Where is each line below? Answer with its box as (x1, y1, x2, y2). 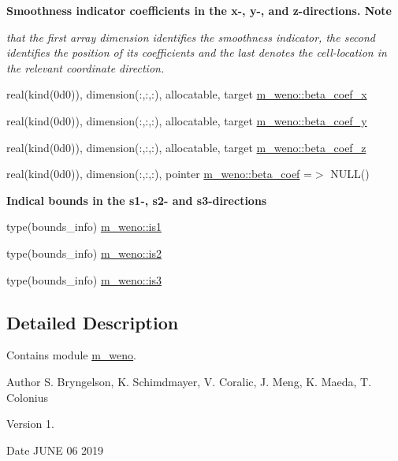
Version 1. (6, 415, 54, 432)
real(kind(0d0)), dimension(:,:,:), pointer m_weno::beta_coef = (6, 165, 312, 182)
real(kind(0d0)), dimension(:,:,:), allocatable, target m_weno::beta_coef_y (6, 112, 367, 128)
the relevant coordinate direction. (6, 59, 165, 76)
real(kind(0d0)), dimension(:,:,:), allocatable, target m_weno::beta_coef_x (6, 86, 367, 102)
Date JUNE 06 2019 (6, 441, 104, 458)
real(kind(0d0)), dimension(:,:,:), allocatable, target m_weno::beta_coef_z (6, 139, 366, 155)
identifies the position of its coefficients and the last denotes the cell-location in (6, 44, 387, 61)
